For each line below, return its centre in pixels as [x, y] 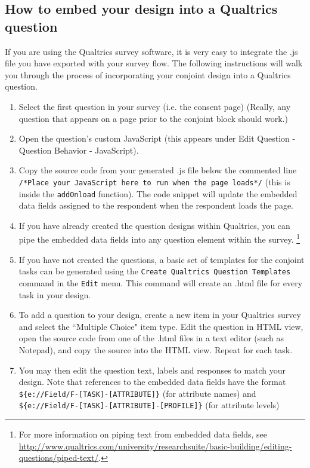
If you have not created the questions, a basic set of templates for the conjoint [162, 259]
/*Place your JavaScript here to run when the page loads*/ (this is [154, 181]
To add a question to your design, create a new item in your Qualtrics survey [160, 315]
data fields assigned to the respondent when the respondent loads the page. [156, 205]
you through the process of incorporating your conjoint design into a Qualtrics [148, 74]
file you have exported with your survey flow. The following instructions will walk [154, 63]
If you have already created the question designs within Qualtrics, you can [154, 225]
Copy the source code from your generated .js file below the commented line [158, 170]
